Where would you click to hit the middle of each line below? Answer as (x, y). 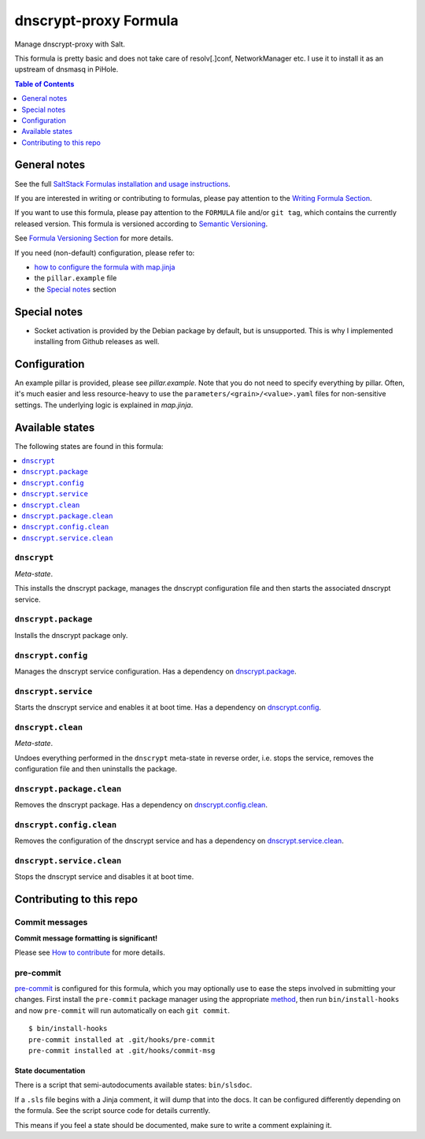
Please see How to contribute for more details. (90, 952)
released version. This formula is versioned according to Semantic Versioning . (141, 224)
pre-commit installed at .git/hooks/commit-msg (122, 1051)
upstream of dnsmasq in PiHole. (67, 69)
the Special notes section (76, 289)
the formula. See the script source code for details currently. (113, 1111)
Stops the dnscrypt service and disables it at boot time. (104, 877)
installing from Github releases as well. (97, 341)
